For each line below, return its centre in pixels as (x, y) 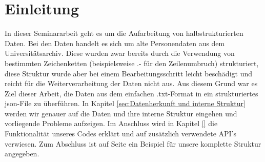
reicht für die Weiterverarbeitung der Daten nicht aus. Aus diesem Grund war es (131, 83)
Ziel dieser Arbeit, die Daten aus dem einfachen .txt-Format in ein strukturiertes (131, 93)
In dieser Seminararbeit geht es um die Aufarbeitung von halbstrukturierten (124, 33)
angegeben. (22, 154)
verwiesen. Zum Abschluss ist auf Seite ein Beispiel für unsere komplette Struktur (133, 143)
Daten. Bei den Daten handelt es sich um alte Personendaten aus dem (115, 43)
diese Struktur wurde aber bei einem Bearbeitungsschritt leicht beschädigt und (128, 73)
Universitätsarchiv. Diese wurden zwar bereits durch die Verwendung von (120, 53)
